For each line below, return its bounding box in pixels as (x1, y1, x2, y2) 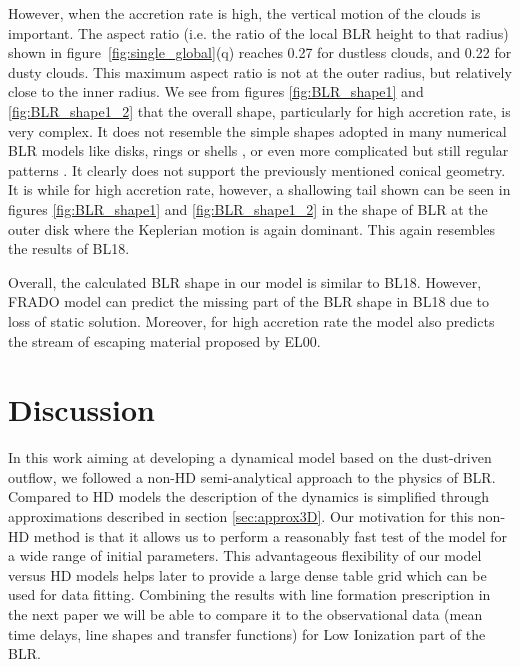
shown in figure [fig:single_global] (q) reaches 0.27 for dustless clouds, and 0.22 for (8, 42, 512, 63)
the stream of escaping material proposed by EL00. (8, 330, 321, 351)
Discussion (8, 389, 155, 430)
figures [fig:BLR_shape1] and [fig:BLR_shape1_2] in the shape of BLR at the (8, 198, 488, 219)
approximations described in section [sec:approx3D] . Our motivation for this (8, 506, 474, 526)
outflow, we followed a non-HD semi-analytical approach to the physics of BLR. (8, 466, 496, 487)
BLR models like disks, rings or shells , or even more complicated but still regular (8, 140, 509, 161)
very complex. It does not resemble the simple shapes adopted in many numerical (8, 120, 507, 141)
